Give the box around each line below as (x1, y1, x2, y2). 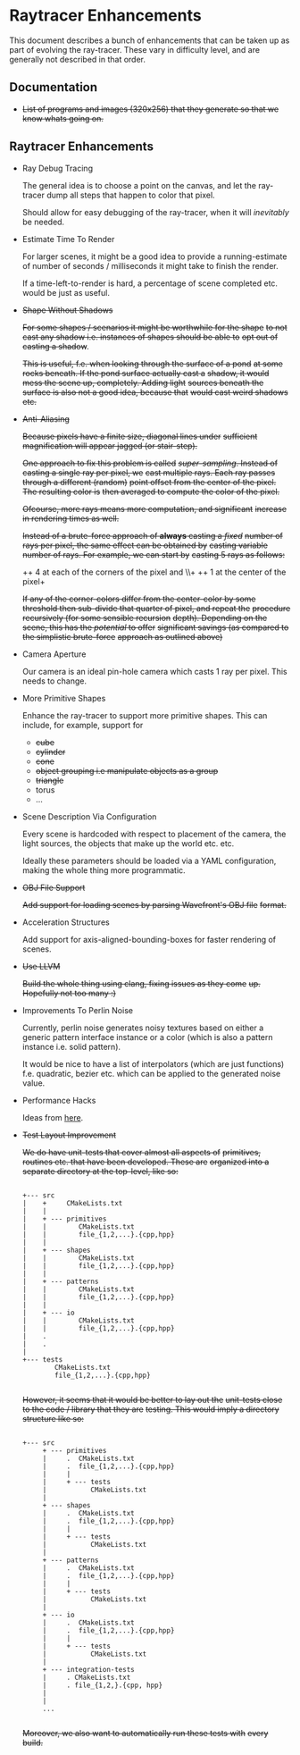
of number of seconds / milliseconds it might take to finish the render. (21, 260, 279, 271)
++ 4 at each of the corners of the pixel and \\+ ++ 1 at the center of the (21, 567, 287, 577)
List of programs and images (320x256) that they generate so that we (21, 104, 279, 114)
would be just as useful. (21, 287, 110, 298)
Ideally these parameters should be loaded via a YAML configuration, (21, 855, 277, 866)
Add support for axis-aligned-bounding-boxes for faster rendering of (21, 934, 277, 945)
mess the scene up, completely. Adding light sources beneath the (21, 377, 264, 388)
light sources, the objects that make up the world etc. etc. (21, 837, 235, 849)
